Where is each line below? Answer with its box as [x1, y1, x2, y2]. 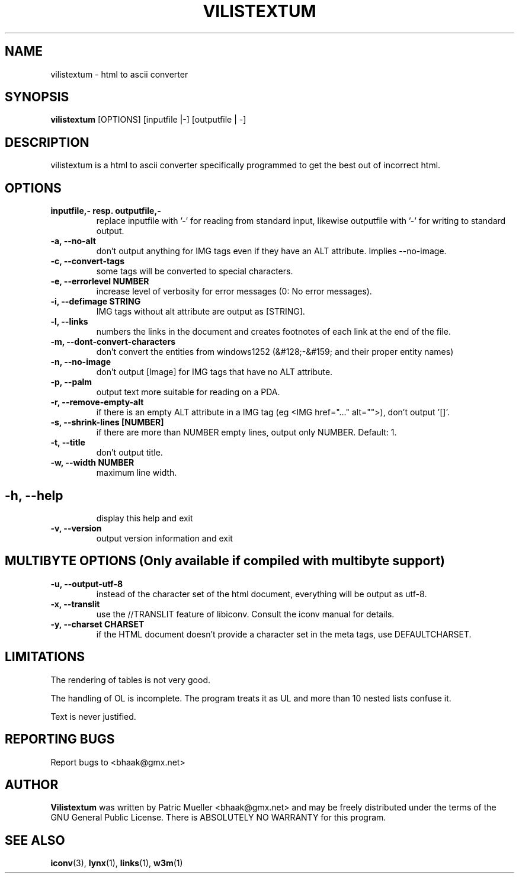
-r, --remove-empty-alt [50, 397, 144, 408]
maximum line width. [96, 467, 177, 478]
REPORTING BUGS [5, 732, 115, 747]
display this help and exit [96, 512, 193, 523]
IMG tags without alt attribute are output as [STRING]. [96, 306, 305, 317]
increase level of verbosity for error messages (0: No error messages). [96, 286, 372, 297]
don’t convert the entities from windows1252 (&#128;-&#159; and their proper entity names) [96, 347, 454, 357]
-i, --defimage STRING [50, 296, 141, 307]
